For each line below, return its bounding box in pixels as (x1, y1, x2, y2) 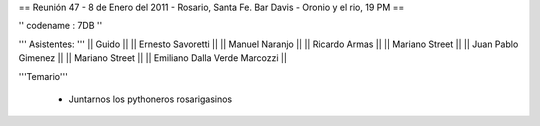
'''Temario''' (18, 70, 69, 82)
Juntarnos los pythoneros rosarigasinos (68, 93, 233, 105)
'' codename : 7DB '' (18, 20, 103, 32)
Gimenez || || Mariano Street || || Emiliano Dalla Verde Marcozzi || (18, 52, 287, 64)
